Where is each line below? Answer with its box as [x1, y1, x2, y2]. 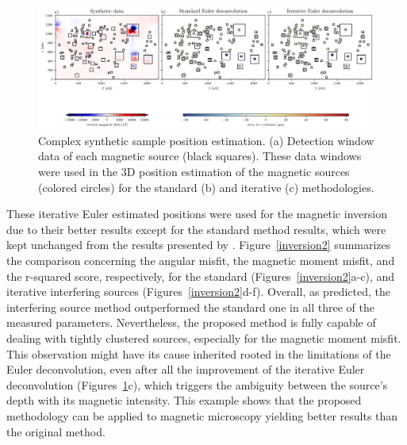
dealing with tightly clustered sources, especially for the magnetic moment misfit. [6, 329, 401, 346]
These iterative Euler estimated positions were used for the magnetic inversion [6, 205, 387, 222]
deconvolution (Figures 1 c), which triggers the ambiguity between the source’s [6, 376, 388, 393]
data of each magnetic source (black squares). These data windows [38, 148, 362, 164]
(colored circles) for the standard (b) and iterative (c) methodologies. [38, 178, 374, 195]
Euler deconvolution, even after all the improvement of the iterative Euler [6, 361, 365, 378]
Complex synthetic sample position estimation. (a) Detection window [38, 132, 374, 148]
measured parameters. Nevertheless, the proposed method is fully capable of [6, 314, 376, 331]
